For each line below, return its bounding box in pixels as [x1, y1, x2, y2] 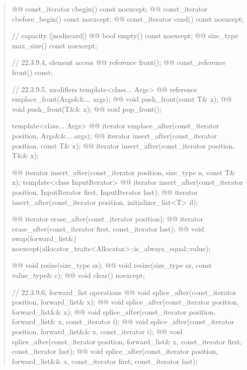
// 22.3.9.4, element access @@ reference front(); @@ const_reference [12, 57, 226, 67]
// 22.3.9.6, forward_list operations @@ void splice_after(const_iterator [12, 286, 236, 297]
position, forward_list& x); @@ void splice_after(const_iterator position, [12, 297, 239, 307]
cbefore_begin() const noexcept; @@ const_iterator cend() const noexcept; [12, 13, 244, 24]
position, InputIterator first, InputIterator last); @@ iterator [12, 186, 198, 197]
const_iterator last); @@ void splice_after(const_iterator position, [12, 346, 218, 356]
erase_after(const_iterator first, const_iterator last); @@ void [12, 223, 204, 234]
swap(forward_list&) [12, 233, 76, 244]
